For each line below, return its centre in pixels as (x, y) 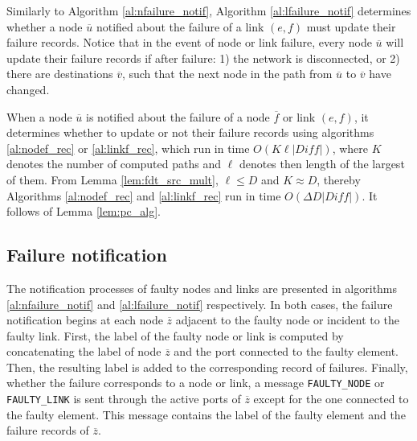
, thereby (339, 179)
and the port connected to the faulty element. (286, 351)
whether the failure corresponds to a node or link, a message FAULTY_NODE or (196, 383)
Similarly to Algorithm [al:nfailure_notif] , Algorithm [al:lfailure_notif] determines (209, 10)
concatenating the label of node (84, 351)
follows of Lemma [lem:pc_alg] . (84, 211)
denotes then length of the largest (322, 164)
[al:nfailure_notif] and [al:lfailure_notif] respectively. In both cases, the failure (200, 304)
